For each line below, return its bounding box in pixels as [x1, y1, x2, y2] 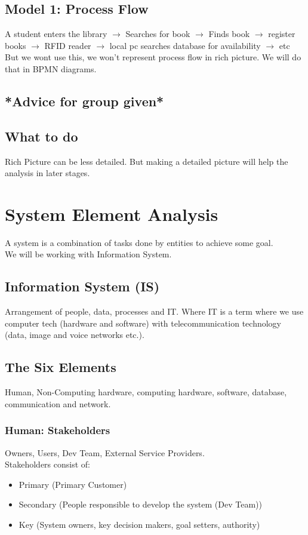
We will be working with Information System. [5, 248, 172, 260]
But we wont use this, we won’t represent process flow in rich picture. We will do [5, 51, 301, 63]
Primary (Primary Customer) [19, 478, 127, 490]
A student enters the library [5, 27, 107, 40]
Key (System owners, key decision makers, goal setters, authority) [19, 518, 260, 531]
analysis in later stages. [5, 167, 90, 179]
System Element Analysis [5, 201, 218, 226]
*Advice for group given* [5, 91, 164, 110]
